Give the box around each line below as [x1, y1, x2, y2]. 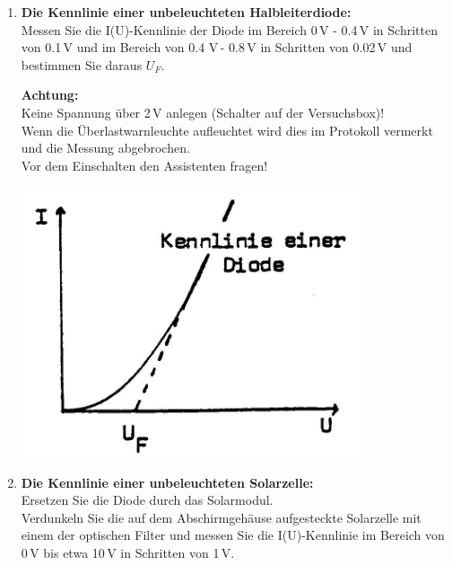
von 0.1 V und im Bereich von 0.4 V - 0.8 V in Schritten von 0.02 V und [21, 38, 413, 57]
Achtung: [21, 85, 79, 104]
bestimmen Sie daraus [21, 55, 143, 74]
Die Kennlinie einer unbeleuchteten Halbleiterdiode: [21, 3, 352, 21]
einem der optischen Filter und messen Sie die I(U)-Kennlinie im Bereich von [21, 525, 445, 544]
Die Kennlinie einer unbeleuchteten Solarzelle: [21, 472, 314, 491]
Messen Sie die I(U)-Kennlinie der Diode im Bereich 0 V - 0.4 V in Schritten [21, 20, 438, 39]
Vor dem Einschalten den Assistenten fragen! [21, 155, 268, 174]
